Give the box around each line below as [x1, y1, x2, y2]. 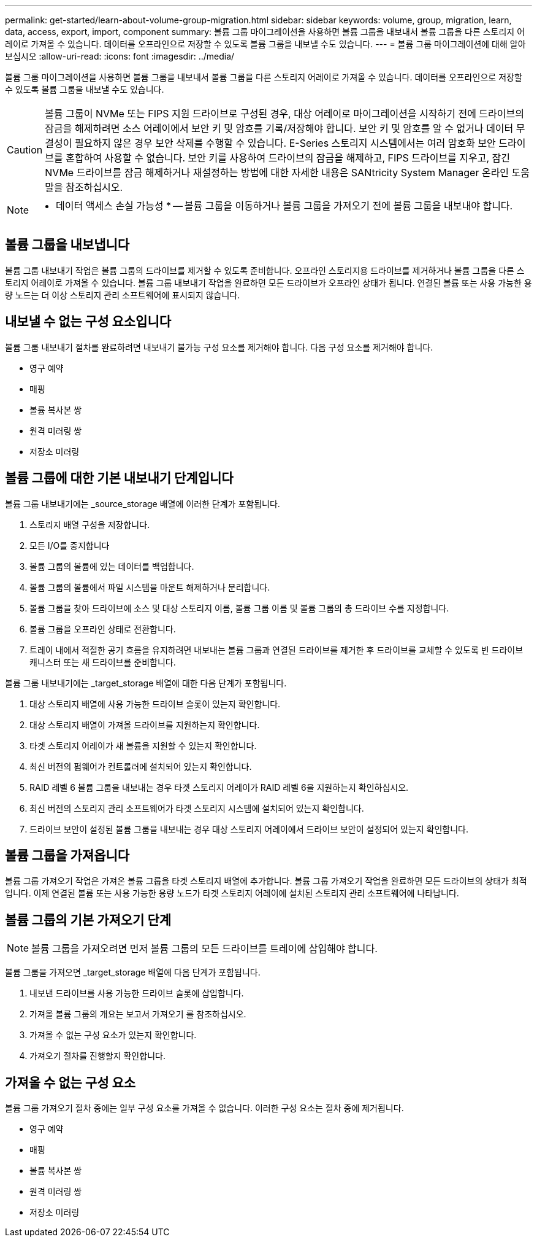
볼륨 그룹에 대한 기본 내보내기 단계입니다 [5, 470, 234, 486]
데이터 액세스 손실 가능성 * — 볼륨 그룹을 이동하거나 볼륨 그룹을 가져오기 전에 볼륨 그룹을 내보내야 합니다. [56, 200, 513, 212]
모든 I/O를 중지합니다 [29, 540, 110, 551]
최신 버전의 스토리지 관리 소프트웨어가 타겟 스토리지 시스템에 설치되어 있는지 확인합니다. [29, 802, 364, 813]
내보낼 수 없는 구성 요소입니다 [5, 314, 172, 330]
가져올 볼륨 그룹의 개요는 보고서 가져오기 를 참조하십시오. [29, 1009, 246, 1020]
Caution [7, 144, 43, 156]
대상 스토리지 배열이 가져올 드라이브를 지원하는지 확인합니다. [29, 719, 260, 730]
